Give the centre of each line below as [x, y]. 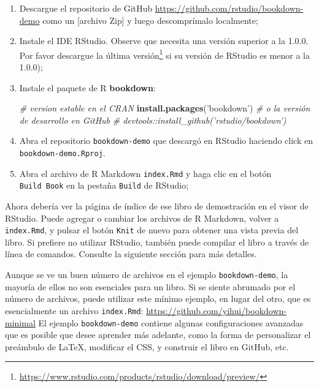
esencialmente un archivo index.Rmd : [74, 310]
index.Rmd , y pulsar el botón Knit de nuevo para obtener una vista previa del [152, 230]
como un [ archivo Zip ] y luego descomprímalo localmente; [150, 20]
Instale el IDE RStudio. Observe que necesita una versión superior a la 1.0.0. [164, 41]
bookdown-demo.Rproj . [62, 153]
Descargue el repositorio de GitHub [86, 8]
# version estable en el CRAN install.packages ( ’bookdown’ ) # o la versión [165, 108]
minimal [20, 322]
